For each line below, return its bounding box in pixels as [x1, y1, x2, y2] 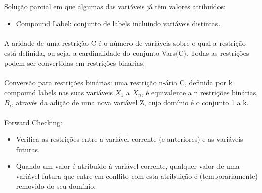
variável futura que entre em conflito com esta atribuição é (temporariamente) [16, 170, 258, 181]
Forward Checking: [4, 117, 63, 127]
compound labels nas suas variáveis [4, 87, 113, 98]
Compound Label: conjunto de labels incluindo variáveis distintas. [16, 18, 221, 28]
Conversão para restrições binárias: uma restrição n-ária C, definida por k [4, 77, 233, 88]
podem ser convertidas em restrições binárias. [4, 57, 145, 68]
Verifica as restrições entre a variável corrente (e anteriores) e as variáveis [16, 134, 243, 144]
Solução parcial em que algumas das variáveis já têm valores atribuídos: [4, 1, 226, 11]
